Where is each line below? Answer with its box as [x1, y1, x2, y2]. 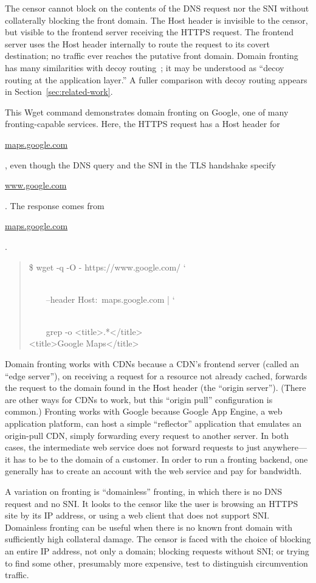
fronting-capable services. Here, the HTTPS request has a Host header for [5, 117, 280, 130]
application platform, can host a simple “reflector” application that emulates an [5, 417, 302, 430]
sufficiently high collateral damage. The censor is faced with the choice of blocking [5, 533, 311, 545]
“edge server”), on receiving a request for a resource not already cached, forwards [5, 369, 307, 382]
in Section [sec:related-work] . [5, 85, 113, 98]
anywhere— [263, 441, 307, 454]
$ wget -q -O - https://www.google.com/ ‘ [29, 260, 186, 273]
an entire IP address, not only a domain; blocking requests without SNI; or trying [5, 544, 309, 557]
